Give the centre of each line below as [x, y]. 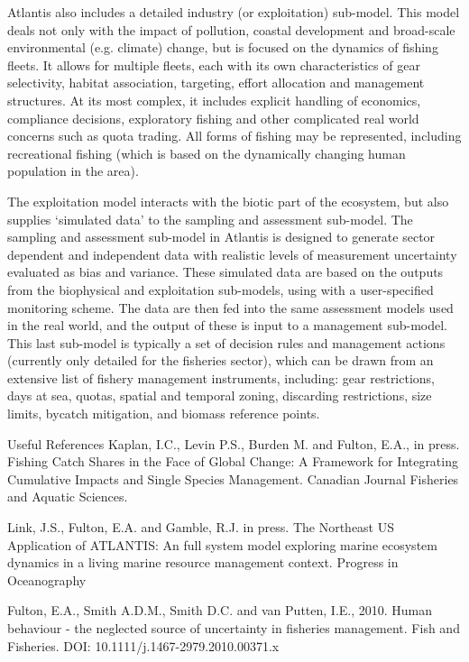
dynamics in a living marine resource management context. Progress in [203, 562]
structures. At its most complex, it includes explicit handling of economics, [214, 100]
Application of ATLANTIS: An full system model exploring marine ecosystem [222, 544]
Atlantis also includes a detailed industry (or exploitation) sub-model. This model [234, 12]
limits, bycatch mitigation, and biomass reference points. [164, 414]
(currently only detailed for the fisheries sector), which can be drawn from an [221, 360]
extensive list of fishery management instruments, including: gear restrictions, [221, 377]
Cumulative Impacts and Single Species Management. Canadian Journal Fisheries [233, 478]
